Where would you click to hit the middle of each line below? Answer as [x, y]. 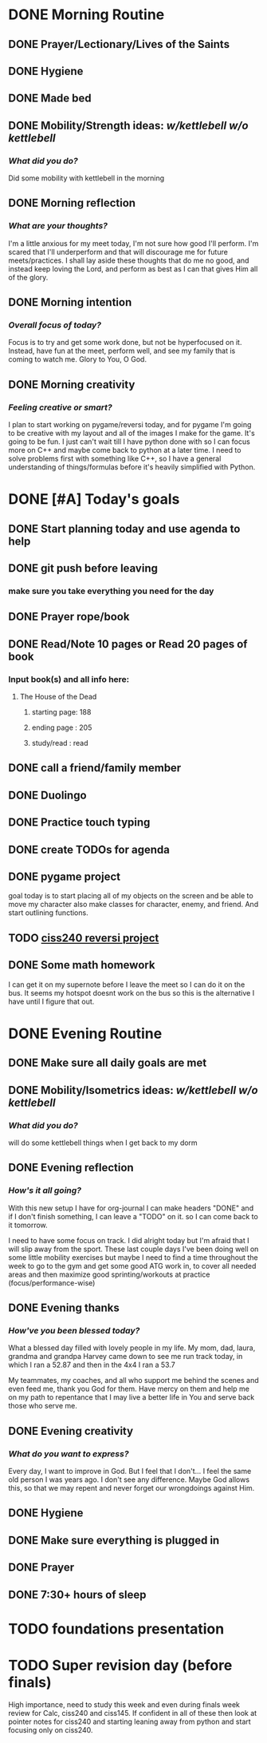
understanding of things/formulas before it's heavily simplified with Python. [132, 467]
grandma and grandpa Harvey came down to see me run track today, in [126, 1357]
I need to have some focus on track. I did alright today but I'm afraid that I [129, 1240]
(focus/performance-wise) [52, 1282]
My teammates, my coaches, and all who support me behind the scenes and [133, 1381]
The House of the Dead [58, 697]
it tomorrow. [28, 1225]
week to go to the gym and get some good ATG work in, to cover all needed [132, 1266]
